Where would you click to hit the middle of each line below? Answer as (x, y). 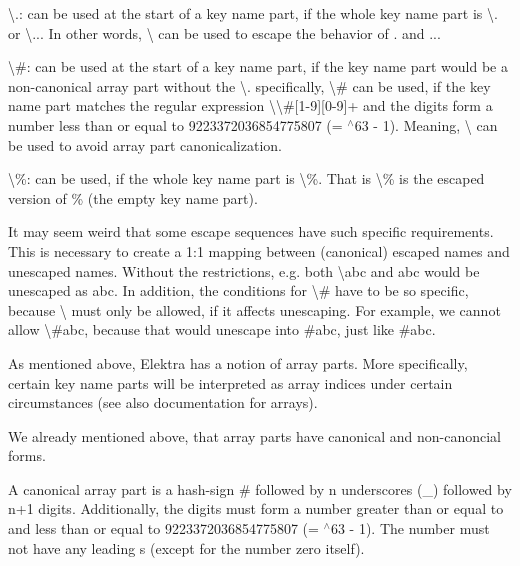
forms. (27, 455)
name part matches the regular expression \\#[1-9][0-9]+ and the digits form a (250, 105)
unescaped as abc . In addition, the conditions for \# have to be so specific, (238, 290)
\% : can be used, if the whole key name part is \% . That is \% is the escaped (246, 178)
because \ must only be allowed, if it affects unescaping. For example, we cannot (254, 309)
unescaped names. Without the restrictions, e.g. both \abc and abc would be (244, 270)
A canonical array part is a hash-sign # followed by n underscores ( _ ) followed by (260, 488)
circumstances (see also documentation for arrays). (163, 402)
